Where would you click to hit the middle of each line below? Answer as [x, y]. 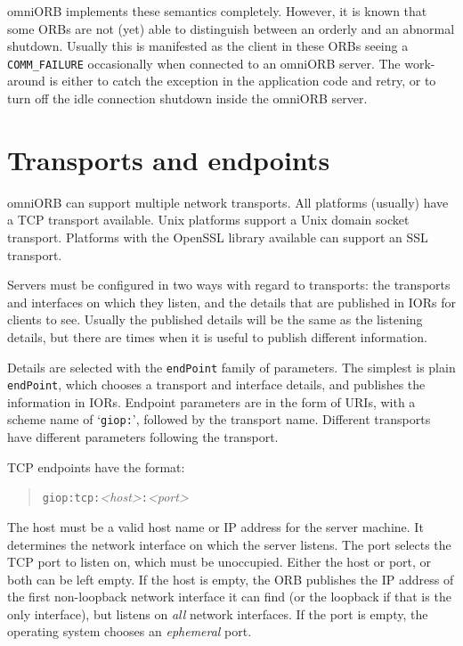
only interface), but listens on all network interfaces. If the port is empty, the [218, 613]
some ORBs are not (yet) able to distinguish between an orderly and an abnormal [231, 28]
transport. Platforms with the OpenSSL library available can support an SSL [218, 237]
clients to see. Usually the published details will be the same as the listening [215, 319]
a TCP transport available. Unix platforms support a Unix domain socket [208, 220]
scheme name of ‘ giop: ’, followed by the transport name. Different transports [219, 419]
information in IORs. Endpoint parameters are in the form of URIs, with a [211, 401]
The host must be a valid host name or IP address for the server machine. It [215, 526]
